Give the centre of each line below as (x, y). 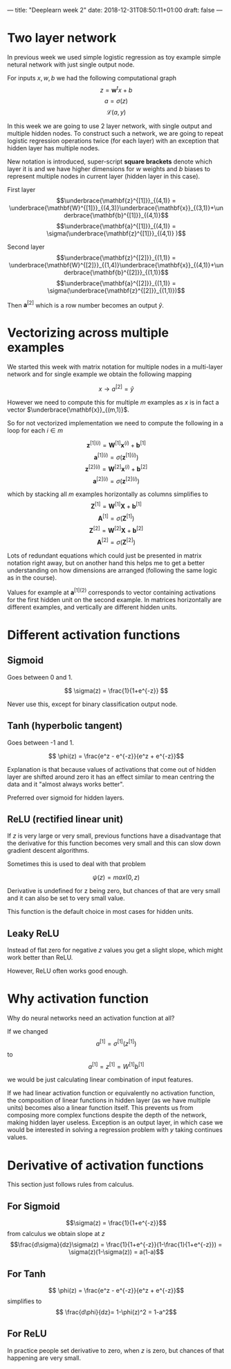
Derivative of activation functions (105, 1165)
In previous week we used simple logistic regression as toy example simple (114, 57)
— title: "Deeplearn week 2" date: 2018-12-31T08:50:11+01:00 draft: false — (115, 10)
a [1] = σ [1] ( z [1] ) (116, 1043)
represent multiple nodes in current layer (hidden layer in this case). (104, 176)
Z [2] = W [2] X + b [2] (116, 529)
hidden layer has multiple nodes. (54, 148)
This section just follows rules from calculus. (71, 1185)
